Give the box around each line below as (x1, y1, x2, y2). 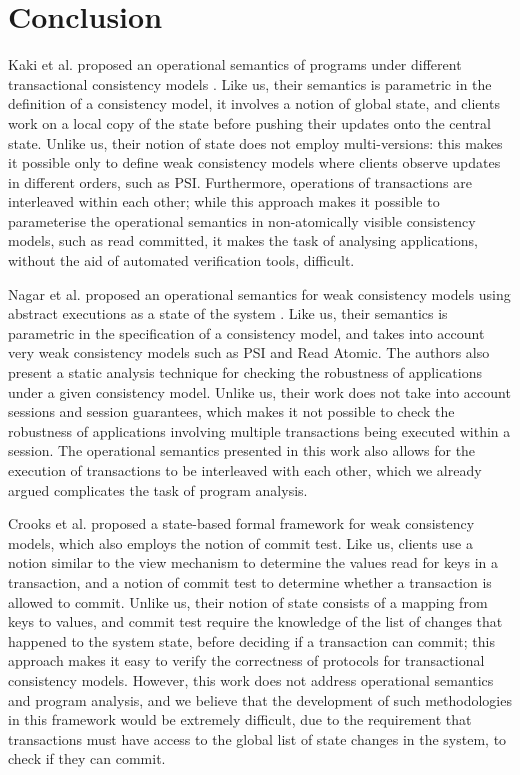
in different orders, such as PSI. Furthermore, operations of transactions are (8, 171, 473, 192)
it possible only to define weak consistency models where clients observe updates (8, 152, 501, 173)
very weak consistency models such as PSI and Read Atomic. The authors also (8, 342, 490, 363)
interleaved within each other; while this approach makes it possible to (8, 191, 440, 212)
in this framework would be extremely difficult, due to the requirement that (8, 709, 472, 730)
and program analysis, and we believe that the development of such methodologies (8, 689, 512, 710)
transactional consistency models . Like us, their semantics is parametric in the (8, 73, 492, 94)
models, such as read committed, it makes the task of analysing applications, (8, 230, 478, 251)
